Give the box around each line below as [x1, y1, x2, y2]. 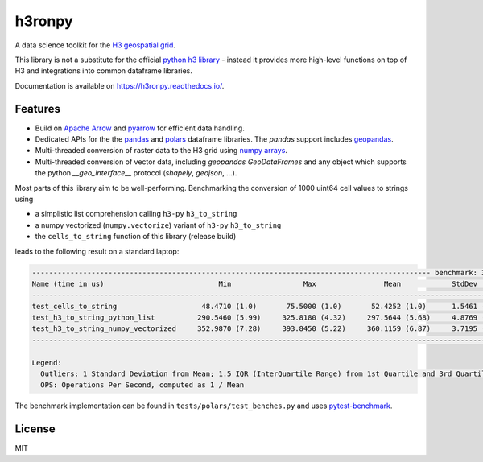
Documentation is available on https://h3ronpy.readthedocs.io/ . [14, 80, 225, 90]
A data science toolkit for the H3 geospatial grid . [14, 40, 176, 50]
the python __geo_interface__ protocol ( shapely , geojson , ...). [35, 168, 237, 178]
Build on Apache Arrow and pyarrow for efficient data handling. [35, 123, 245, 133]
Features [14, 101, 60, 116]
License [14, 423, 56, 436]
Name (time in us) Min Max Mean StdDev [31, 278, 478, 288]
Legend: [31, 358, 62, 367]
